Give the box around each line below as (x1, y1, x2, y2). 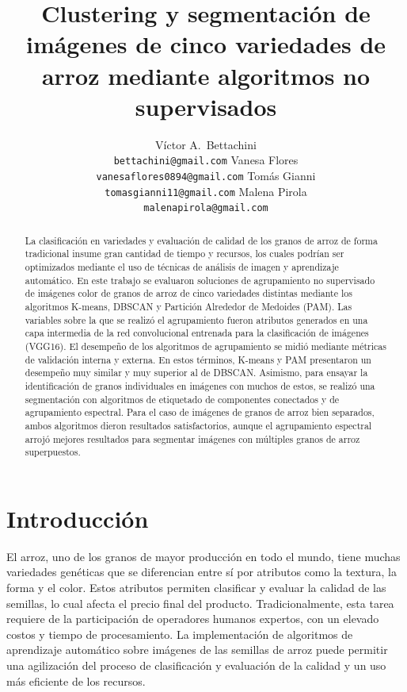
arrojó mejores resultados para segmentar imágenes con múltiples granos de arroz (25, 432, 360, 445)
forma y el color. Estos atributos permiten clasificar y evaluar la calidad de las (6, 579, 386, 595)
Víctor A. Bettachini (155, 136, 257, 152)
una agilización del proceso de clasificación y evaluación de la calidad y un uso (6, 656, 386, 673)
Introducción (6, 502, 149, 534)
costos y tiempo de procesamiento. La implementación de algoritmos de (6, 625, 353, 642)
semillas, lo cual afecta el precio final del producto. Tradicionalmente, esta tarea (6, 594, 394, 611)
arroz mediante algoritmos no (41, 59, 371, 91)
